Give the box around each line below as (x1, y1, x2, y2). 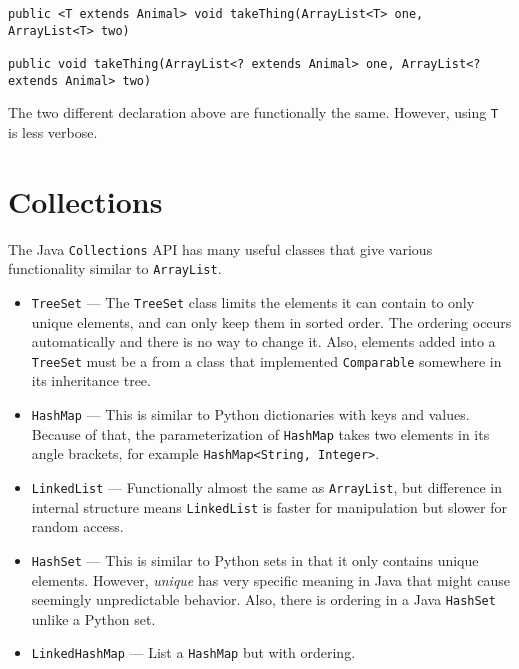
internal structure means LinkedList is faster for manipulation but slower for (31, 496, 507, 517)
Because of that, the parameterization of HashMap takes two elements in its (31, 423, 490, 444)
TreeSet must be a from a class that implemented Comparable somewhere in (31, 350, 502, 371)
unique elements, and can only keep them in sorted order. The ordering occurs (31, 311, 512, 332)
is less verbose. (8, 121, 98, 142)
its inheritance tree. (31, 370, 151, 391)
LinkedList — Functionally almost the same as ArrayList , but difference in (31, 477, 502, 498)
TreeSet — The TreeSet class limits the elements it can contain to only (31, 291, 475, 312)
